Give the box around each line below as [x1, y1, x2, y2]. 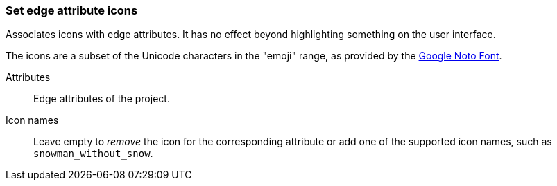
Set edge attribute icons [6, 3, 138, 17]
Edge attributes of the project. [33, 93, 170, 105]
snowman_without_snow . [33, 147, 153, 160]
